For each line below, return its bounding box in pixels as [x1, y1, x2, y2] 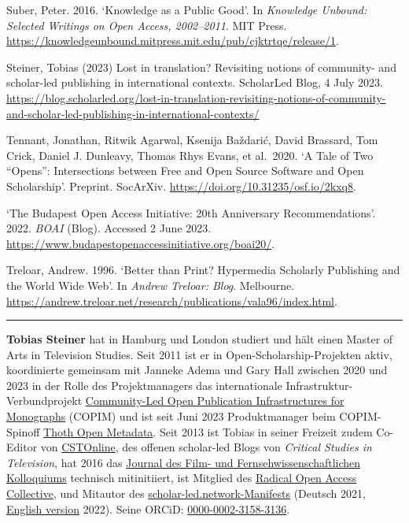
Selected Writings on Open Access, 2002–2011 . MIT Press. [6, 17, 287, 33]
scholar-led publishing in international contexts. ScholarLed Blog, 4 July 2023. [6, 74, 383, 91]
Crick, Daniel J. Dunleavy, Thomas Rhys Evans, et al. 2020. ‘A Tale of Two [6, 147, 374, 163]
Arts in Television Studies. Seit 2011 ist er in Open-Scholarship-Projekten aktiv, [6, 346, 392, 362]
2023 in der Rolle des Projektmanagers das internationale [6, 376, 282, 393]
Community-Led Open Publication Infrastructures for [85, 392, 345, 409]
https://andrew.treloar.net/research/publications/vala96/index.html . [6, 292, 337, 309]
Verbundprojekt [6, 392, 83, 409]
